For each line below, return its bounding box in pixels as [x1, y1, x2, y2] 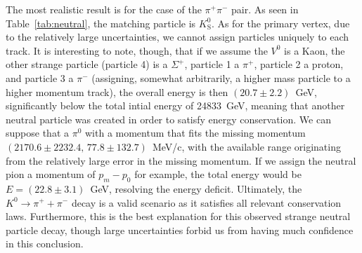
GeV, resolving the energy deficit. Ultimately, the [90, 181, 302, 196]
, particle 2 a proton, [254, 57, 344, 71]
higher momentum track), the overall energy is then [6, 84, 228, 99]
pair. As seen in [231, 2, 299, 16]
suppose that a [6, 125, 69, 140]
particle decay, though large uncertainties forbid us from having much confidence [6, 222, 354, 237]
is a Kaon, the [284, 43, 345, 57]
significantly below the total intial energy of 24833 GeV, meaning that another [6, 98, 345, 113]
